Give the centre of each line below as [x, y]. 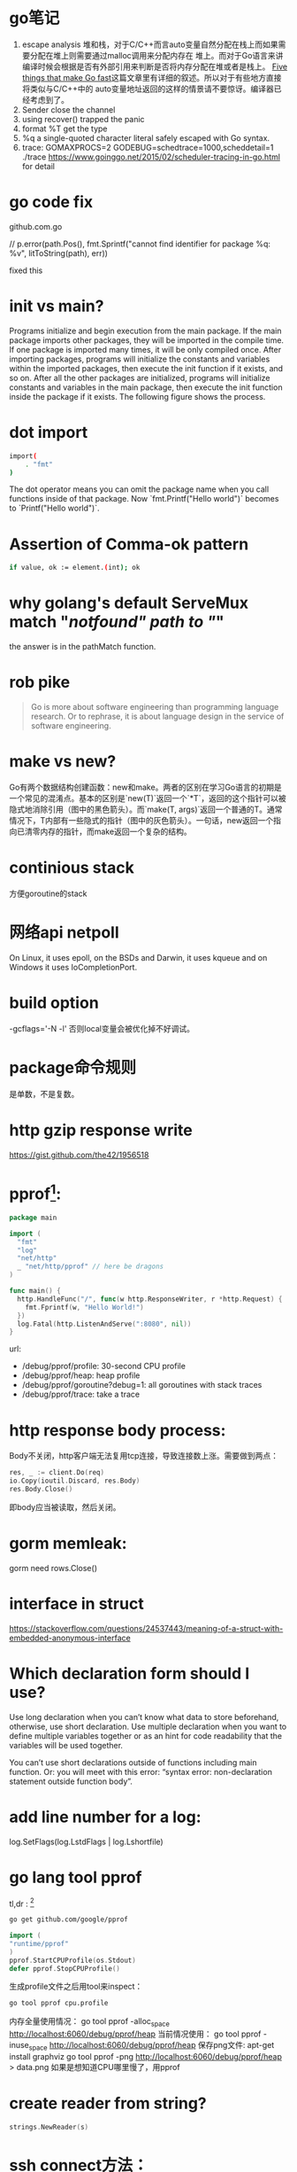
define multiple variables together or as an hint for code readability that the [146, 1736]
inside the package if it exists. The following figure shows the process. [137, 396]
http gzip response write [101, 1130]
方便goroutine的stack [48, 893]
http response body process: [118, 1430]
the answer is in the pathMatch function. [83, 647]
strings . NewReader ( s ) [49, 2127]
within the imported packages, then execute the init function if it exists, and [146, 368]
